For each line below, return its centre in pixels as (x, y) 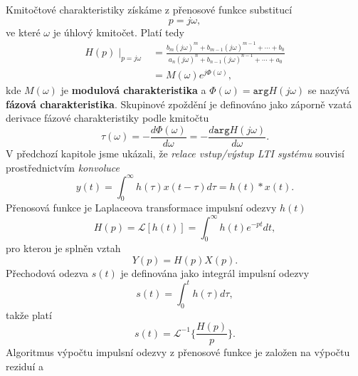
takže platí (29, 314)
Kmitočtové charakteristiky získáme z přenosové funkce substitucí (149, 9)
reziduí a (25, 366)
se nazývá (329, 90)
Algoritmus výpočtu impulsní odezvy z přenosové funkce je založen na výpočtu (178, 352)
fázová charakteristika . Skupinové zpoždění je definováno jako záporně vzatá (179, 104)
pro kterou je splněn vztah (63, 248)
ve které (23, 32)
